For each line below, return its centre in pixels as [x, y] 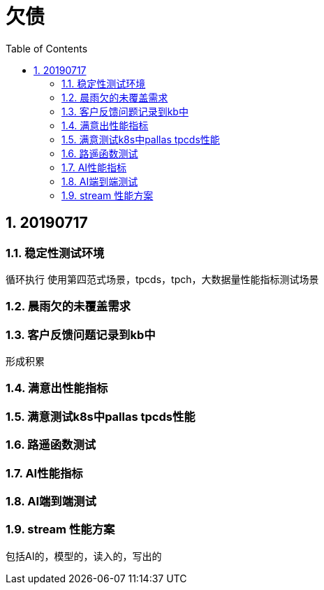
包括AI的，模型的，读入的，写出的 [84, 556]
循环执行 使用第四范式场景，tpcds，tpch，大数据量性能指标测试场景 [162, 279]
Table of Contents [47, 48]
